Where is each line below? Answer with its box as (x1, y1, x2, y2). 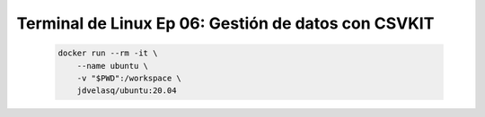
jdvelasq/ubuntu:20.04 (76, 86, 177, 96)
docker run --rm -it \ (57, 48, 158, 58)
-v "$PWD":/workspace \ (76, 72, 181, 83)
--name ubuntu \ (76, 61, 148, 71)
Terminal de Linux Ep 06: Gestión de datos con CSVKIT (16, 13, 435, 33)
